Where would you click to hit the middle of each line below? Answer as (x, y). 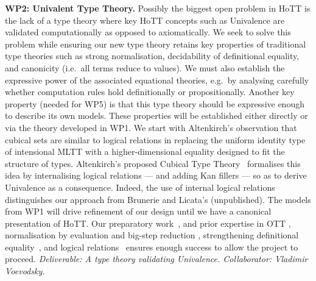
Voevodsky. (25, 271)
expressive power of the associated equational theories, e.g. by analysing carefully (157, 80)
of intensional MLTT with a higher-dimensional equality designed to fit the (145, 151)
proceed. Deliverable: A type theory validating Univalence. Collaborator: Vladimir (156, 259)
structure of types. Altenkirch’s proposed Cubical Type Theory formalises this (153, 163)
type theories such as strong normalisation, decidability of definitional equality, (152, 56)
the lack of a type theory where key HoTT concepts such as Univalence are (145, 20)
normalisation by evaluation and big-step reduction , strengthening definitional (152, 235)
